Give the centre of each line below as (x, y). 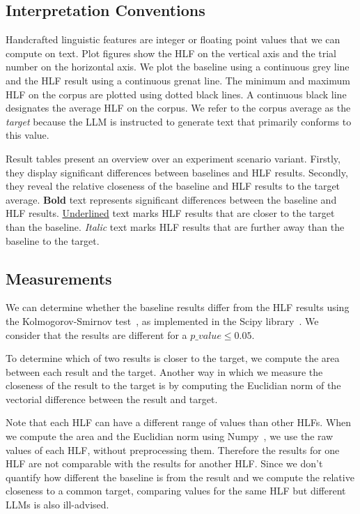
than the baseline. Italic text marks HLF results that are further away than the (175, 226)
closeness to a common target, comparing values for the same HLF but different (176, 491)
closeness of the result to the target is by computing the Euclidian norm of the (173, 385)
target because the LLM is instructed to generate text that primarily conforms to (179, 121)
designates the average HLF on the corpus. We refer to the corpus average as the (178, 108)
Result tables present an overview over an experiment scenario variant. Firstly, (173, 158)
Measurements (59, 278)
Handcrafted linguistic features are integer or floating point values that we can (173, 39)
